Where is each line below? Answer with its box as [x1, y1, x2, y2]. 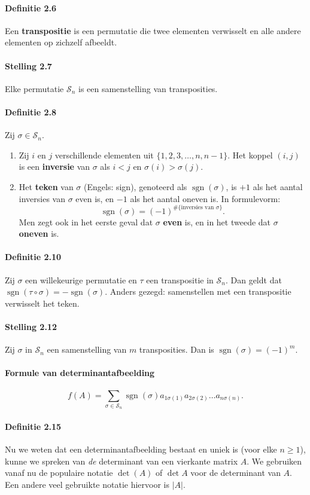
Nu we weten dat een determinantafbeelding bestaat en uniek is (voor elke [5, 443, 277, 456]
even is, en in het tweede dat [163, 215, 271, 228]
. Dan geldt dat [225, 273, 282, 286]
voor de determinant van [190, 466, 281, 479]
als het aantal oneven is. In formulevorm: [130, 192, 281, 204]
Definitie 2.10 [5, 250, 62, 263]
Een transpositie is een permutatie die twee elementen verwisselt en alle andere [5, 24, 301, 36]
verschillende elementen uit [54, 148, 154, 161]
